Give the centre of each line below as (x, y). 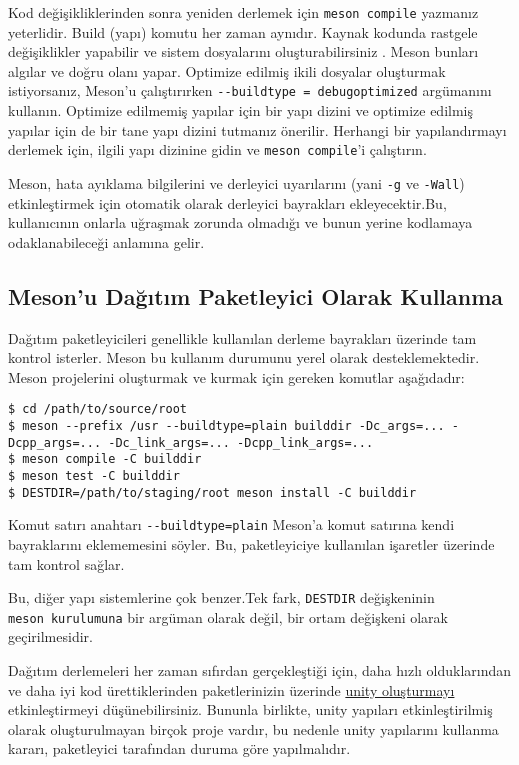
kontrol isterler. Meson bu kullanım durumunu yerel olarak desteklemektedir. (244, 357)
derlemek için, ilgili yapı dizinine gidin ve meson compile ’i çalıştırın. (217, 149)
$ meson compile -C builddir (105, 459)
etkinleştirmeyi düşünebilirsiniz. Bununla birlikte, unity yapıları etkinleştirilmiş (250, 709)
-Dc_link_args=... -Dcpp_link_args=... (241, 442)
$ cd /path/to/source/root (97, 409)
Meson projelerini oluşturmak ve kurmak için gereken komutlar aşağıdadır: (236, 376)
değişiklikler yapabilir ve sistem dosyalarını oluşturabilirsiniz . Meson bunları (243, 51)
